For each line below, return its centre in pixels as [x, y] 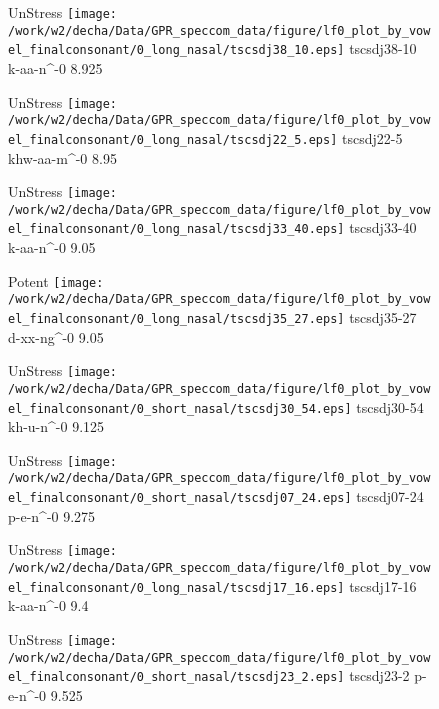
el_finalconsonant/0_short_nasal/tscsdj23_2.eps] [176, 677]
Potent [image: [56, 280]
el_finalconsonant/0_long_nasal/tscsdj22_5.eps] [173, 139]
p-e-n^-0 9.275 [52, 515]
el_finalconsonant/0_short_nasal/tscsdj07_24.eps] [180, 498]
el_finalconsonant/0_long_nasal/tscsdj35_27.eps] [176, 319]
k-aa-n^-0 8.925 [55, 67]
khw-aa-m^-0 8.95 [62, 157]
